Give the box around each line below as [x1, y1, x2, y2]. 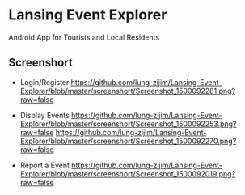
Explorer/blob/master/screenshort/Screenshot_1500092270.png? [19, 136, 237, 146]
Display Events [19, 110, 70, 120]
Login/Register [19, 77, 70, 87]
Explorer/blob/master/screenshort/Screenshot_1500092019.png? [19, 168, 236, 179]
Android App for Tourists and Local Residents [8, 32, 160, 42]
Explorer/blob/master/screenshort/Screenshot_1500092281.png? [19, 86, 236, 95]
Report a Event [19, 160, 70, 170]
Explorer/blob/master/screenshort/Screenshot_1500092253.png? [19, 119, 237, 129]
